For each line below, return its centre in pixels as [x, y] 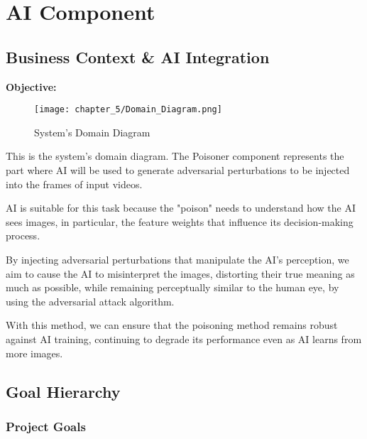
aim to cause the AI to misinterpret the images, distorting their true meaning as [180, 273]
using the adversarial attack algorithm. [90, 301]
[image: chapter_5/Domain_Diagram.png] [128, 110]
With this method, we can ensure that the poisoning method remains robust [172, 325]
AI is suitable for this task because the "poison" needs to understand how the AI [181, 208]
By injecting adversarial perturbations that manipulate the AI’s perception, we [177, 259]
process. [23, 235]
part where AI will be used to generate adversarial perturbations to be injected [178, 170]
